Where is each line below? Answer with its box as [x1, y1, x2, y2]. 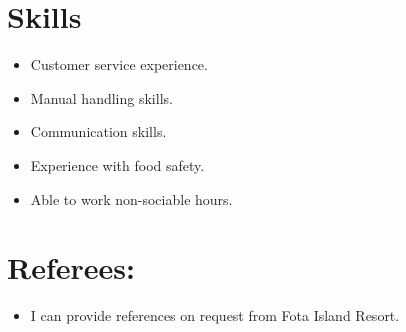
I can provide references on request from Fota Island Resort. [30, 305, 400, 326]
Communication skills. [30, 121, 167, 142]
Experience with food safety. [30, 154, 205, 175]
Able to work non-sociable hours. [30, 188, 233, 209]
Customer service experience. [30, 54, 208, 75]
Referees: [7, 247, 135, 288]
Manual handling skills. [30, 87, 173, 108]
